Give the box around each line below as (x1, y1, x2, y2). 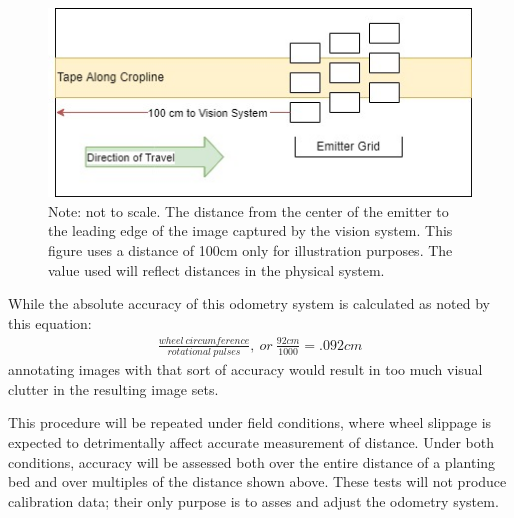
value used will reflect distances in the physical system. (48, 259, 385, 280)
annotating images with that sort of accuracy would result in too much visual (8, 359, 483, 380)
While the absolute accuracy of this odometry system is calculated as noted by (8, 293, 490, 314)
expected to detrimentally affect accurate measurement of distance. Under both (8, 432, 494, 452)
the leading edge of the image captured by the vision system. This (48, 220, 453, 241)
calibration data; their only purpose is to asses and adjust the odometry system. (8, 490, 499, 511)
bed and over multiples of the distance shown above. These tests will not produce (8, 471, 507, 492)
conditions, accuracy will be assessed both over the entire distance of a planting (8, 451, 496, 472)
